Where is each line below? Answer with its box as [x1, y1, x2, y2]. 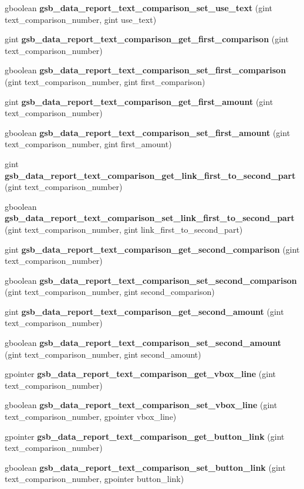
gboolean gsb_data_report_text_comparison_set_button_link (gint [5, 461, 286, 473]
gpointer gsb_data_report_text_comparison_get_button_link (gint [5, 430, 285, 442]
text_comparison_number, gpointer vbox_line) [5, 410, 177, 423]
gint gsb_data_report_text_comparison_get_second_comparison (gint [5, 243, 300, 255]
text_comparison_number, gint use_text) [5, 13, 157, 25]
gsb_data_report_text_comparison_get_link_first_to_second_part [5, 169, 296, 181]
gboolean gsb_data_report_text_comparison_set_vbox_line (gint [5, 399, 278, 411]
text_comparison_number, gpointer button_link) [5, 473, 184, 485]
